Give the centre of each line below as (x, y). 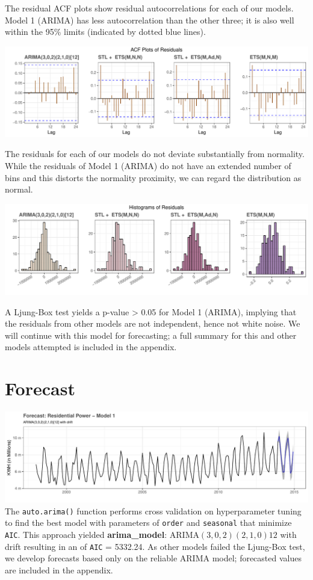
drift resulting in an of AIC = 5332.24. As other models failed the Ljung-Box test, (155, 546)
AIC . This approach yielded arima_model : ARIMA (102, 535)
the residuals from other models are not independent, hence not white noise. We (153, 323)
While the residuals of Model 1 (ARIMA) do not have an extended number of (148, 166)
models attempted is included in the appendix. (91, 347)
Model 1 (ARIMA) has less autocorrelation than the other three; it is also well (150, 20)
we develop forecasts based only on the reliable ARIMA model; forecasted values (153, 558)
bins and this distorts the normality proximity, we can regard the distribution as (153, 177)
